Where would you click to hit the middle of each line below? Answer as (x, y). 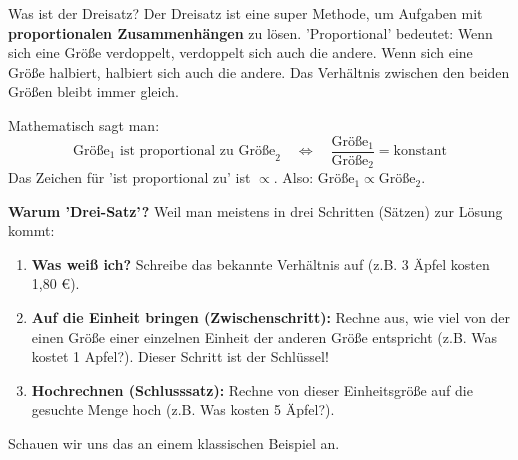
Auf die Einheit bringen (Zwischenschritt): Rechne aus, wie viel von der (271, 317)
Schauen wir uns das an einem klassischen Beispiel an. (174, 443)
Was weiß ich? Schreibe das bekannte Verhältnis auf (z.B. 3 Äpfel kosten (260, 263)
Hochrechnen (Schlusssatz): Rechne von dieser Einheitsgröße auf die (252, 389)
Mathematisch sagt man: (84, 124)
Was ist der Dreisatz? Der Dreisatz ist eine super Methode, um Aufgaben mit (245, 13)
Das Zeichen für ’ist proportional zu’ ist (129, 177)
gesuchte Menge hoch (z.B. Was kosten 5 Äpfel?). (183, 409)
